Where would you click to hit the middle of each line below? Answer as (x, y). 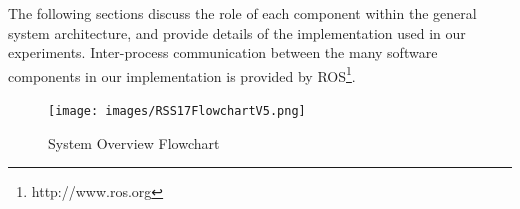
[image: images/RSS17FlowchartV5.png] (177, 111)
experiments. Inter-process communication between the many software (223, 52)
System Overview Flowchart (134, 142)
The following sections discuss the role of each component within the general (242, 13)
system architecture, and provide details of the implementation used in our (237, 32)
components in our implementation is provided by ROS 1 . (182, 74)
